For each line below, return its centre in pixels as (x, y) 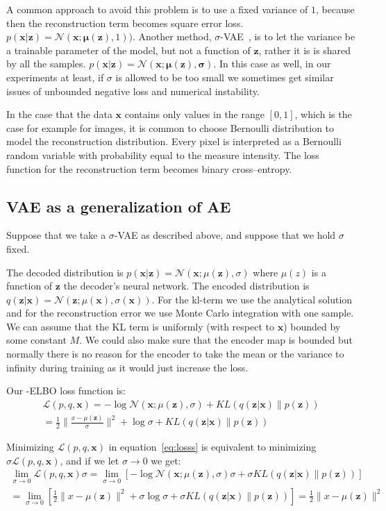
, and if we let (90, 460)
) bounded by (312, 326)
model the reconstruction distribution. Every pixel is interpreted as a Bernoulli (174, 141)
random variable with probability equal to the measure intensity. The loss (163, 154)
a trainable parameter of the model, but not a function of (128, 50)
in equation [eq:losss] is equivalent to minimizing (212, 447)
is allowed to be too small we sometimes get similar (225, 77)
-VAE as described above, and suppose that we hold (225, 235)
